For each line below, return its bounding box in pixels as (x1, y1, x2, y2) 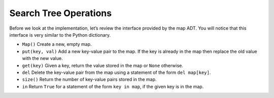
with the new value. (22, 55, 63, 61)
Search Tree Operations (9, 8, 112, 19)
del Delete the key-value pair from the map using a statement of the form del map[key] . (22, 69, 211, 75)
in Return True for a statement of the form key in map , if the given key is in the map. (22, 83, 204, 89)
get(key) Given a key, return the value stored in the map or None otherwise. (22, 62, 184, 68)
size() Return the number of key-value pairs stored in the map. (22, 76, 157, 82)
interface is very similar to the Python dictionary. (9, 32, 111, 38)
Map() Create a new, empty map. (22, 41, 92, 47)
